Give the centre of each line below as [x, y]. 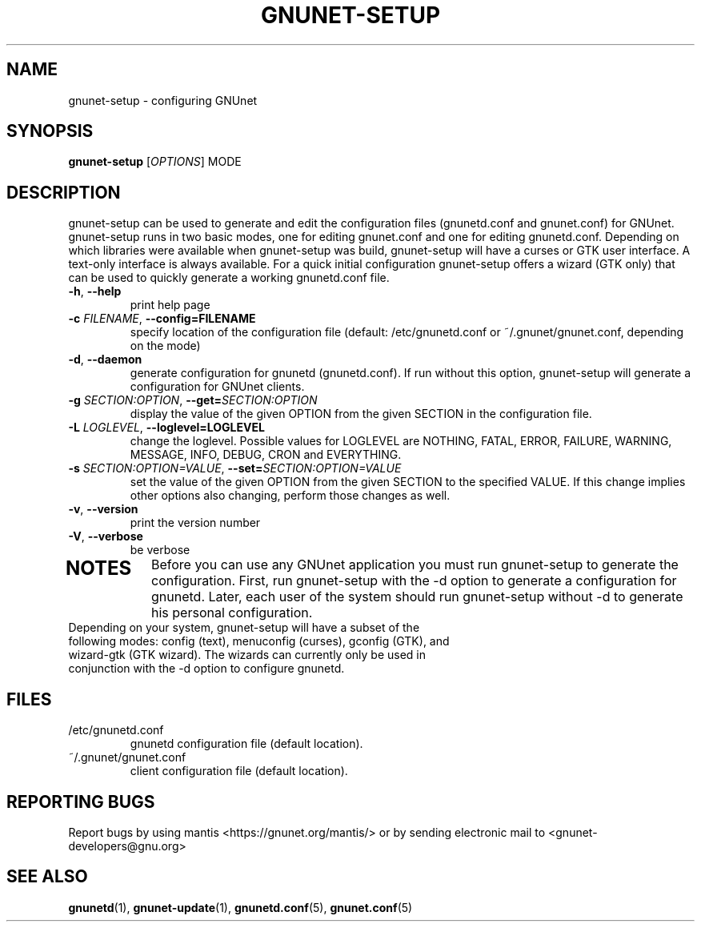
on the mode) [165, 346]
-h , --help [95, 291]
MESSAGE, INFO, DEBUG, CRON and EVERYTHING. [266, 455]
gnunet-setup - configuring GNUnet [163, 100]
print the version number [195, 523]
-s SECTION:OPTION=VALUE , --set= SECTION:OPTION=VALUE [235, 468]
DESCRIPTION [64, 192]
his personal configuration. [232, 613]
